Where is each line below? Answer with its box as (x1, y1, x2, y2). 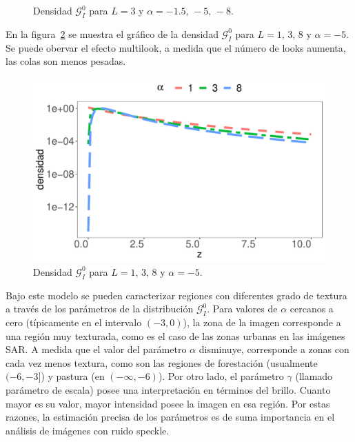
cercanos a (290, 301, 334, 316)
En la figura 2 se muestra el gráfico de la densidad (6, 26, 219, 41)
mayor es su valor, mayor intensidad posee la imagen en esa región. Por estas (6, 396, 330, 410)
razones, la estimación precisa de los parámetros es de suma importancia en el (6, 410, 335, 424)
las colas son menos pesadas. (6, 54, 126, 68)
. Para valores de (207, 301, 278, 316)
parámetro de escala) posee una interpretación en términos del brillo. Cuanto (6, 383, 331, 397)
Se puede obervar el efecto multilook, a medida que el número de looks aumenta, (6, 40, 346, 54)
